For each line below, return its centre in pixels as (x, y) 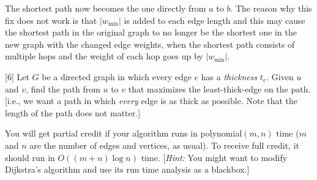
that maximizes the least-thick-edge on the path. (219, 88)
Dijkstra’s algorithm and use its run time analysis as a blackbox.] (127, 169)
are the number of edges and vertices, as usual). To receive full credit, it (164, 145)
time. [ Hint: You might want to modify (214, 157)
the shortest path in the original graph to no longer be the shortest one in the (151, 32)
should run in (30, 157)
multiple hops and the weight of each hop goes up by (104, 56)
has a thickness (229, 76)
